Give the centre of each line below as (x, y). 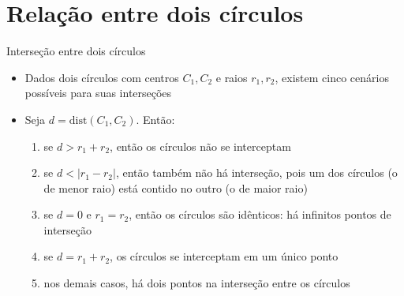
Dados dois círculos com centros (102, 77)
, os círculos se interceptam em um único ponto (224, 256)
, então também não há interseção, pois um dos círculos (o (256, 172)
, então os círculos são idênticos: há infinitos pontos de (260, 214)
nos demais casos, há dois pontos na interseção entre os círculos (197, 283)
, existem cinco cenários (332, 77)
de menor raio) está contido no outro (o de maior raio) (176, 187)
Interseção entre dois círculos (76, 51)
